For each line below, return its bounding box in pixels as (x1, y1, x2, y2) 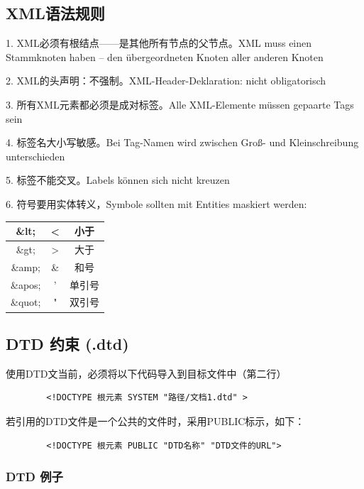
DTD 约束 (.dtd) (6, 332, 129, 354)
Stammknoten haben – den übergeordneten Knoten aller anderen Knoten (6, 49, 324, 64)
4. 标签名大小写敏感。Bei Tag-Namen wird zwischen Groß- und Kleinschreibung (6, 135, 359, 150)
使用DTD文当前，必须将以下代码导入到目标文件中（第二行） (6, 366, 287, 380)
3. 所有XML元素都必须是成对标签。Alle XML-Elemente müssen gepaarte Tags (6, 97, 354, 111)
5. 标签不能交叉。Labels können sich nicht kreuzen (6, 172, 230, 187)
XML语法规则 (6, 2, 105, 24)
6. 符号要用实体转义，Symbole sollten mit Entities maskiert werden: (6, 196, 307, 211)
